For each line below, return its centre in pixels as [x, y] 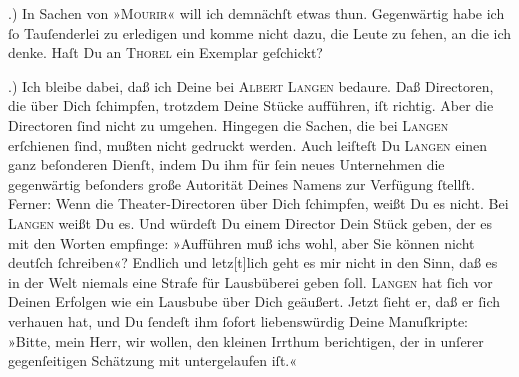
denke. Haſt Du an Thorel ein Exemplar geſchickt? [165, 52]
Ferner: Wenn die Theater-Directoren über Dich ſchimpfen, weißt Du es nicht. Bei [258, 203]
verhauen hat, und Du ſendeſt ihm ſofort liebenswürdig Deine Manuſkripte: [238, 320]
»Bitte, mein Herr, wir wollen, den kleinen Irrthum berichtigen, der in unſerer [246, 340]
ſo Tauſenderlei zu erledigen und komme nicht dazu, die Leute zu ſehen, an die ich [260, 32]
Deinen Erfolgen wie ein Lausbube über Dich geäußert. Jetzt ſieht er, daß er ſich [254, 301]
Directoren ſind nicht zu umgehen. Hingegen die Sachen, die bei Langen [228, 124]
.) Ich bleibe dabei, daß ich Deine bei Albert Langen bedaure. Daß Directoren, [251, 85]
